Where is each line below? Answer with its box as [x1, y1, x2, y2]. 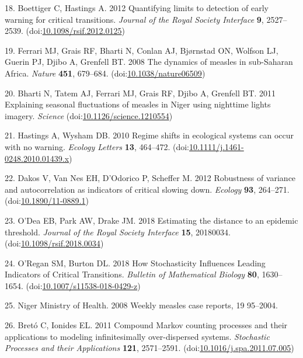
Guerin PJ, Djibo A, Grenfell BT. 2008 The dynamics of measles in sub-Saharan [5, 55, 293, 68]
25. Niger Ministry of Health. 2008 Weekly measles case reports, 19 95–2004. [5, 299, 278, 311]
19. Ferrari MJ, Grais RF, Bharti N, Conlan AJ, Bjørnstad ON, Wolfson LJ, [5, 44, 278, 56]
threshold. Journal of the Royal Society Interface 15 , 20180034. [5, 225, 231, 238]
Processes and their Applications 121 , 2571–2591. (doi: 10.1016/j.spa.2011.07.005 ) [5, 342, 294, 354]
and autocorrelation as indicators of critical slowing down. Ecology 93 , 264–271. [5, 183, 290, 195]
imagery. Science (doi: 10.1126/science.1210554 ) [5, 109, 173, 121]
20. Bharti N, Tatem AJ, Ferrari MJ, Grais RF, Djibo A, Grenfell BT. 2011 [5, 86, 276, 99]
